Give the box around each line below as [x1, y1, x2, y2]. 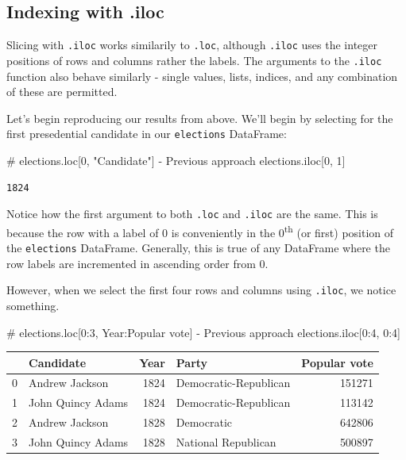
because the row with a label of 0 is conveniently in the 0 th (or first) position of [6, 221, 394, 240]
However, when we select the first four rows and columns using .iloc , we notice [6, 282, 396, 298]
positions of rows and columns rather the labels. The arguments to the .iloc [6, 52, 382, 68]
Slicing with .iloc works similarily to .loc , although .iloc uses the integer [6, 36, 378, 53]
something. [6, 297, 60, 313]
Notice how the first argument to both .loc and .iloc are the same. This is [6, 205, 378, 222]
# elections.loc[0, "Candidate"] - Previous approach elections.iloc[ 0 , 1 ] [6, 151, 346, 168]
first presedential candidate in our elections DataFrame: [6, 125, 287, 142]
